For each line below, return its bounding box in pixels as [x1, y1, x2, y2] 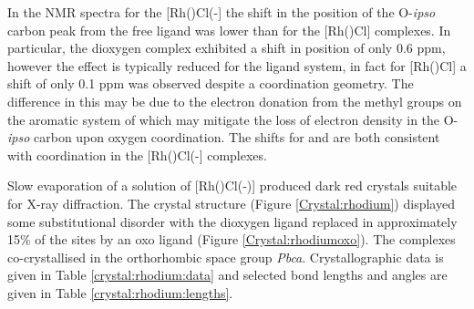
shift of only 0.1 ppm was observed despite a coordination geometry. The [7, 74, 414, 93]
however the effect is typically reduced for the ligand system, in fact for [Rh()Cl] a [7, 56, 467, 75]
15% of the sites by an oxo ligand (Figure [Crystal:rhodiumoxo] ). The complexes [7, 230, 456, 249]
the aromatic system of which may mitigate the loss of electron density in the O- [7, 109, 459, 129]
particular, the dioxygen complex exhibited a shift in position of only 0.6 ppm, [7, 38, 446, 57]
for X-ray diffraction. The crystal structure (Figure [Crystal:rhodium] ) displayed [7, 193, 455, 212]
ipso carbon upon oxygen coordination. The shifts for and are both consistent [7, 128, 440, 147]
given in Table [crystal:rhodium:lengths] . [7, 283, 233, 302]
